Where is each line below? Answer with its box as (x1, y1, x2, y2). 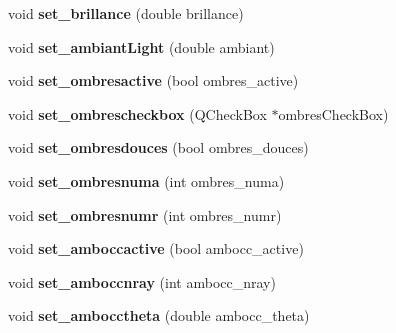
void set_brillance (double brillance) (8, 3, 244, 23)
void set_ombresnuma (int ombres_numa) (8, 170, 285, 191)
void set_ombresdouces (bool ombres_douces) (8, 137, 309, 158)
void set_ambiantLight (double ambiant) (8, 36, 275, 57)
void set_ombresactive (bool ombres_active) (8, 70, 299, 91)
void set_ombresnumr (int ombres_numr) (8, 204, 282, 225)
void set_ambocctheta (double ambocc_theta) (8, 305, 310, 326)
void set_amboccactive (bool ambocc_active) (8, 238, 304, 259)
